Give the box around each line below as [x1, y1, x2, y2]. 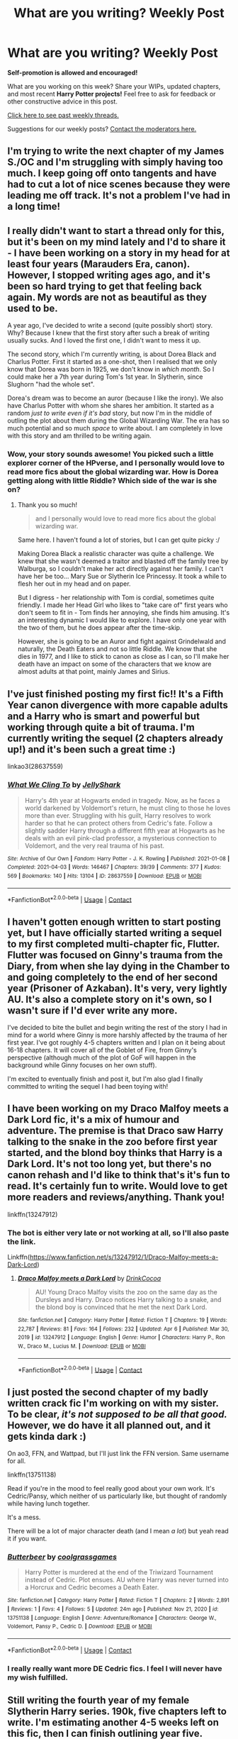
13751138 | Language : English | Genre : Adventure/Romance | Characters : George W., [7, 1614, 217, 1621]
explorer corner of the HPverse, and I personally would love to [7, 458, 225, 468]
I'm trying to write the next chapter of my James [7, 145, 225, 157]
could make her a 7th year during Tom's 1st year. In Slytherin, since [7, 372, 203, 381]
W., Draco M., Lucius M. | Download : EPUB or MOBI [17, 1343, 147, 1350]
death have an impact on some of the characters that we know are [17, 660, 212, 668]
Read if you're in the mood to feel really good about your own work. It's [7, 1484, 215, 1493]
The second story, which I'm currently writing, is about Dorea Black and [7, 350, 217, 359]
